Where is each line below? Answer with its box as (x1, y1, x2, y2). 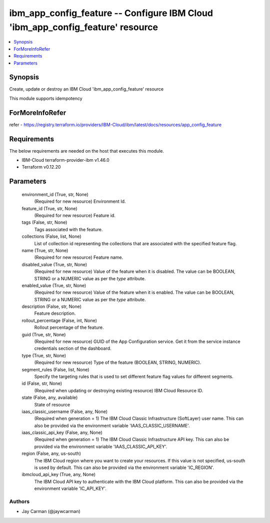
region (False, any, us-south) (21, 450, 81, 456)
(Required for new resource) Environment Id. (34, 198, 126, 205)
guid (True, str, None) (21, 331, 66, 337)
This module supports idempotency (9, 95, 82, 101)
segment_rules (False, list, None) (21, 366, 89, 372)
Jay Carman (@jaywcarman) (21, 508, 81, 514)
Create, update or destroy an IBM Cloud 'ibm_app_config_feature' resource (9, 86, 164, 92)
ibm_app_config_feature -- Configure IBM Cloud (9, 8, 213, 19)
